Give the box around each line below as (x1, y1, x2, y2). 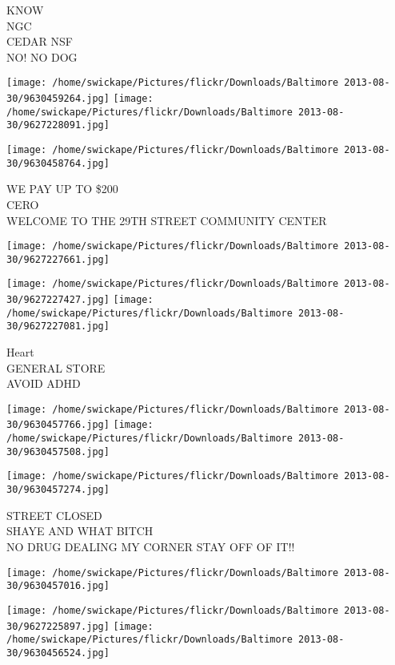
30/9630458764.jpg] (6, 157, 110, 169)
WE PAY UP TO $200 (6, 180, 118, 197)
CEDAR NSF (6, 33, 73, 50)
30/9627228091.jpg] (6, 119, 110, 131)
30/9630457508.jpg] (6, 445, 110, 457)
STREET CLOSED (6, 506, 102, 523)
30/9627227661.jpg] (6, 253, 110, 265)
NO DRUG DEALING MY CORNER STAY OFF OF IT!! (6, 538, 295, 554)
